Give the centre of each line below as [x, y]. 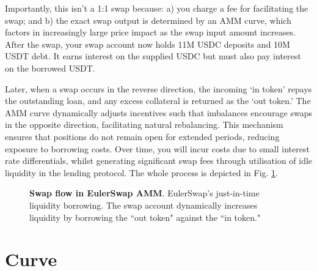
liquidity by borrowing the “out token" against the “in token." [145, 217]
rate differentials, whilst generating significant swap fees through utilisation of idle [159, 161]
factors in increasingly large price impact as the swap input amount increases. [150, 32]
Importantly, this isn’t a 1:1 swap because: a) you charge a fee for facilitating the [157, 8]
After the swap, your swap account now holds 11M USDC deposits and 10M [148, 44]
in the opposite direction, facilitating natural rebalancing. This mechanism [144, 124]
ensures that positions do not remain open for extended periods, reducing [142, 136]
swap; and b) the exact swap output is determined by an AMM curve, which [148, 20]
